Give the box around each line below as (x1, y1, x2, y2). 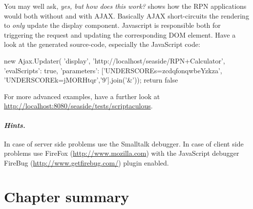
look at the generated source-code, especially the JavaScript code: (4, 39, 200, 49)
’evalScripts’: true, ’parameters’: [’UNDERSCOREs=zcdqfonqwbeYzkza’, (4, 65, 222, 75)
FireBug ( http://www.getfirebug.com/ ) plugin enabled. (4, 157, 169, 167)
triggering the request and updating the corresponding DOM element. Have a (4, 29, 236, 40)
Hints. (4, 120, 25, 130)
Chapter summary (4, 186, 129, 206)
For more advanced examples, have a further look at (4, 91, 160, 101)
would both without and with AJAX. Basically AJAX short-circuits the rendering (4, 10, 249, 21)
